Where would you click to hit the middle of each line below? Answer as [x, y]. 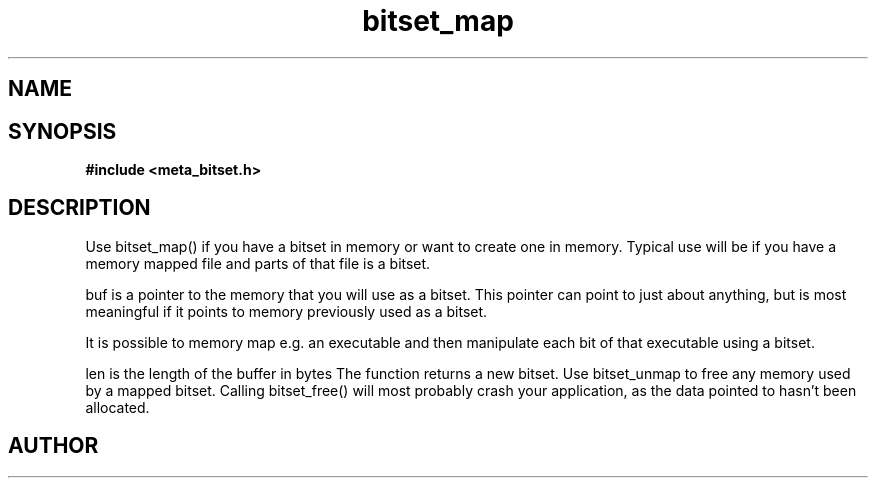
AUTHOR [53, 446]
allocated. [117, 407]
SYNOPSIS [62, 131]
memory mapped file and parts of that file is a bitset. [258, 263]
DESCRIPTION [79, 208]
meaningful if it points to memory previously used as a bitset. [286, 311]
